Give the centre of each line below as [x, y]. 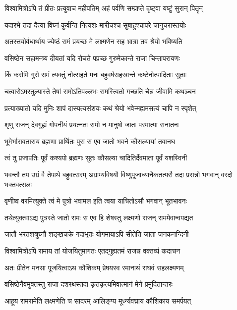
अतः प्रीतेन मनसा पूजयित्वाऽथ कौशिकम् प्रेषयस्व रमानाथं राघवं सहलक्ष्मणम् [94, 267]
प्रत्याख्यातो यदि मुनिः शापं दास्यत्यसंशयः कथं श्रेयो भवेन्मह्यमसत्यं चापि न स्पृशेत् [100, 108]
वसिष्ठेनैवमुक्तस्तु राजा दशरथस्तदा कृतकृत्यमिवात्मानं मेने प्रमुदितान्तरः [89, 284]
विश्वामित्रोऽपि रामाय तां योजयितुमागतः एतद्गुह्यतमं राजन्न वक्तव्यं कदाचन [92, 250]
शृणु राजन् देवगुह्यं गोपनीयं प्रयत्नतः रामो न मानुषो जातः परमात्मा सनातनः [92, 125]
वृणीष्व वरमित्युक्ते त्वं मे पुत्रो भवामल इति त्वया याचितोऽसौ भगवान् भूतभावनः [96, 201]
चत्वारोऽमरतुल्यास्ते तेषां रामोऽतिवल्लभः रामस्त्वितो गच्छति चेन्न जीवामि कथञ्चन [100, 91]
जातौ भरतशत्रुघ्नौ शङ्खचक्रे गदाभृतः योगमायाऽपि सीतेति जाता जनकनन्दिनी [97, 234]
